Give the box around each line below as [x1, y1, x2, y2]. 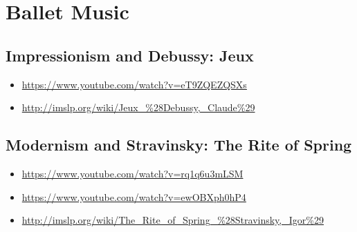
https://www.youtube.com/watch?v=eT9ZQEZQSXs [21, 77, 247, 91]
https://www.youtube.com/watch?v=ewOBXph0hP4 [21, 189, 246, 204]
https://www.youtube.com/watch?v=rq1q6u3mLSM [21, 166, 244, 180]
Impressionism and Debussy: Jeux [6, 44, 254, 66]
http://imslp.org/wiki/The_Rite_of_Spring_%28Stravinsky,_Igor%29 [21, 213, 324, 227]
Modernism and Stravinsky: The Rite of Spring [6, 134, 352, 155]
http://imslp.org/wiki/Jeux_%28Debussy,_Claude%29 [21, 100, 255, 115]
